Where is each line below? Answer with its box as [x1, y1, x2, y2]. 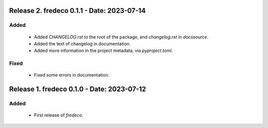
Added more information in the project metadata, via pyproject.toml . [34, 47, 173, 54]
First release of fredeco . [34, 112, 84, 118]
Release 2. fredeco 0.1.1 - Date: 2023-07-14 [9, 6, 146, 15]
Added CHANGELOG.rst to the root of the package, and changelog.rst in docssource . [34, 34, 208, 40]
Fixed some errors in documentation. [34, 72, 110, 78]
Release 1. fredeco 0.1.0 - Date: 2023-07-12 [9, 85, 146, 93]
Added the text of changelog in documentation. [34, 41, 131, 46]
